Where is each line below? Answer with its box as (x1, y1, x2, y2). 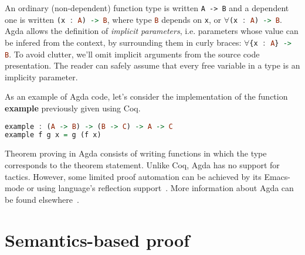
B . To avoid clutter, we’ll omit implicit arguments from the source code (5, 47, 260, 60)
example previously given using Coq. (5, 102, 141, 114)
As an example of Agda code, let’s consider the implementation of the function (5, 90, 288, 103)
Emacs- (264, 170, 291, 182)
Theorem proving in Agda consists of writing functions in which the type (5, 147, 267, 159)
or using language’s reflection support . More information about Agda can (26, 182, 294, 194)
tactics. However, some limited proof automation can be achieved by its (5, 170, 262, 182)
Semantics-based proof (5, 227, 190, 251)
